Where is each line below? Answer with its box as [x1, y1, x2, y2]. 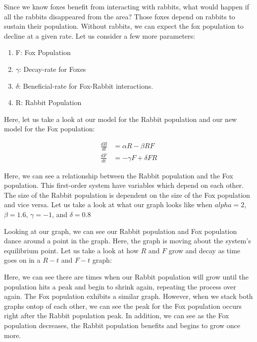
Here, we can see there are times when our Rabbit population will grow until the [4, 272, 249, 282]
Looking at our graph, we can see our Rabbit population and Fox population [4, 226, 237, 236]
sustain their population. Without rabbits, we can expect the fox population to [4, 21, 244, 31]
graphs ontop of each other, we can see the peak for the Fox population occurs [4, 300, 242, 311]
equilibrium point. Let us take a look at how [4, 245, 139, 255]
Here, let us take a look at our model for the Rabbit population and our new [4, 114, 237, 124]
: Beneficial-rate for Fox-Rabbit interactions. [19, 80, 154, 91]
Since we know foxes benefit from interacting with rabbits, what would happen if [4, 1, 249, 11]
